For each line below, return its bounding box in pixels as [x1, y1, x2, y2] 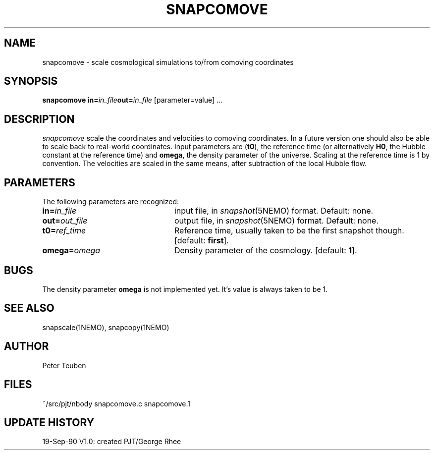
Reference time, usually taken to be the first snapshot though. [174, 226, 404, 236]
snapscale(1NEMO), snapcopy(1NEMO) [42, 323, 169, 332]
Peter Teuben [42, 361, 86, 370]
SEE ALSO [4, 302, 54, 315]
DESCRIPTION [4, 113, 75, 125]
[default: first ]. [174, 235, 229, 246]
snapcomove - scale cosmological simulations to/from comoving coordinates [42, 57, 294, 66]
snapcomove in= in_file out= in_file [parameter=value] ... [42, 96, 223, 105]
